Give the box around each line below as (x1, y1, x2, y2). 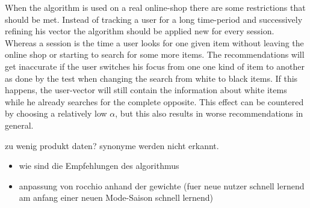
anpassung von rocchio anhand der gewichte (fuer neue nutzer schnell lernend (19, 179, 305, 192)
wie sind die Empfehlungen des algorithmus (19, 159, 179, 172)
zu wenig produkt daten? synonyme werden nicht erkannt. (5, 139, 219, 151)
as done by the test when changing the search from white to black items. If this (5, 72, 298, 84)
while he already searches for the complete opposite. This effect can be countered (5, 95, 304, 108)
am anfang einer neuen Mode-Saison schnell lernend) (19, 191, 214, 204)
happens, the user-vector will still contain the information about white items (5, 84, 287, 96)
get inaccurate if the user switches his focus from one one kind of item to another (5, 60, 305, 72)
